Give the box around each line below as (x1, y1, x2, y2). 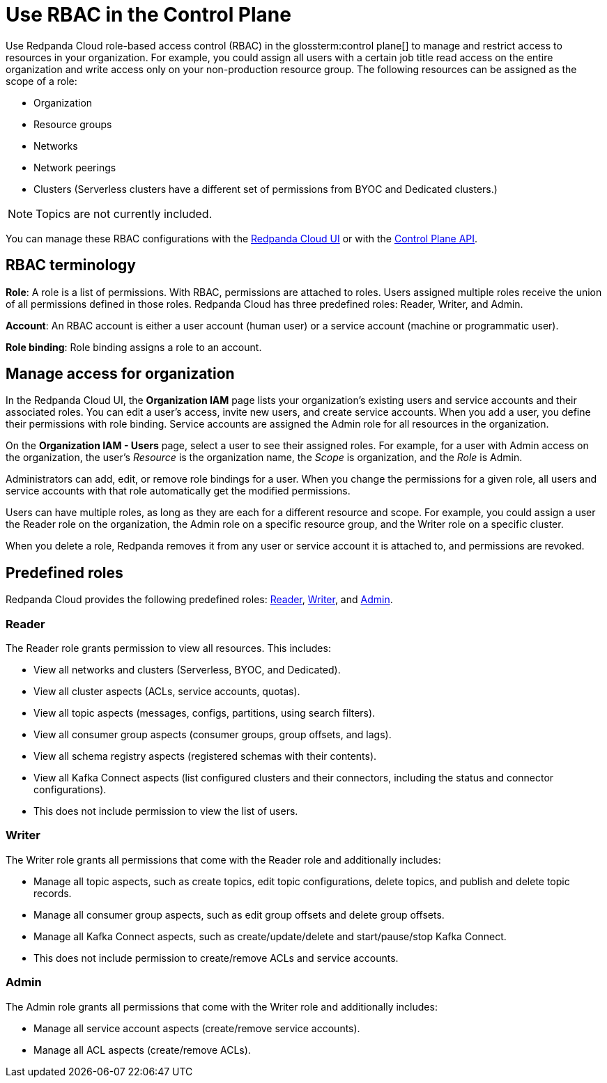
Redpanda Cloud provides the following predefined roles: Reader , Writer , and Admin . (6, 593, 393, 606)
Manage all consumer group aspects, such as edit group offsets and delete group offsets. (33, 908, 445, 921)
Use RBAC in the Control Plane (6, 3, 291, 26)
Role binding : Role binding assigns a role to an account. (6, 341, 262, 353)
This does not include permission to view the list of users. (33, 805, 298, 818)
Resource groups (33, 118, 112, 130)
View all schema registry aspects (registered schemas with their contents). (33, 750, 377, 763)
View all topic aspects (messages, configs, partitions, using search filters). (33, 707, 376, 719)
